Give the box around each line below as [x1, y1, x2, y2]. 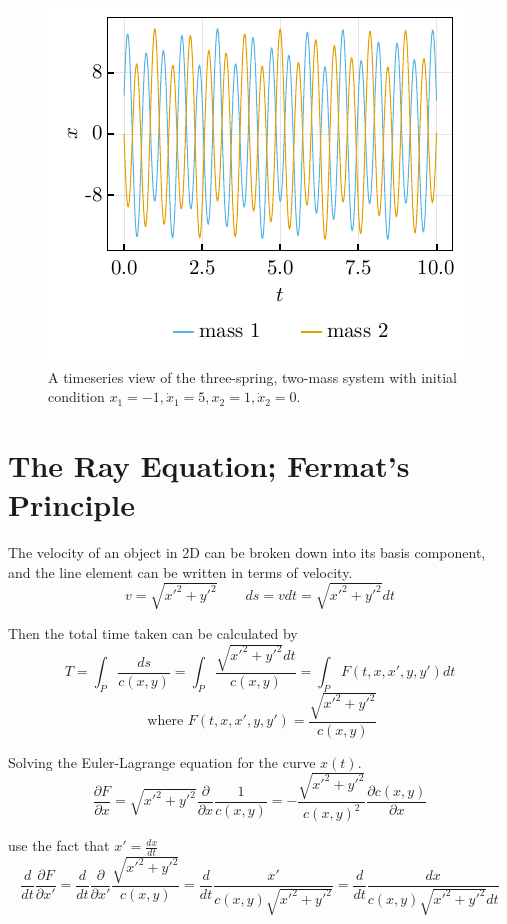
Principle [8, 484, 135, 525]
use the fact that [8, 835, 110, 856]
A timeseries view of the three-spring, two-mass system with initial [48, 366, 457, 387]
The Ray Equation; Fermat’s [8, 444, 410, 485]
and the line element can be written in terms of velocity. [8, 561, 353, 582]
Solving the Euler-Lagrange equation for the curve [8, 751, 316, 772]
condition [48, 386, 105, 407]
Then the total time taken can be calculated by [8, 622, 298, 643]
